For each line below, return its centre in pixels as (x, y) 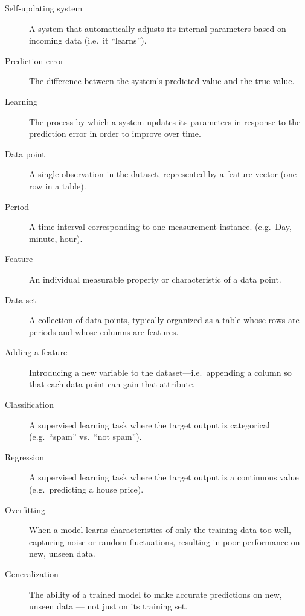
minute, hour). (56, 238)
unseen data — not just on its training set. (108, 606)
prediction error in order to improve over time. (115, 133)
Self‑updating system (44, 8)
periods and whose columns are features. (104, 331)
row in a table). (58, 185)
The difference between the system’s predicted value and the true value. (162, 81)
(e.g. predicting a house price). (86, 489)
